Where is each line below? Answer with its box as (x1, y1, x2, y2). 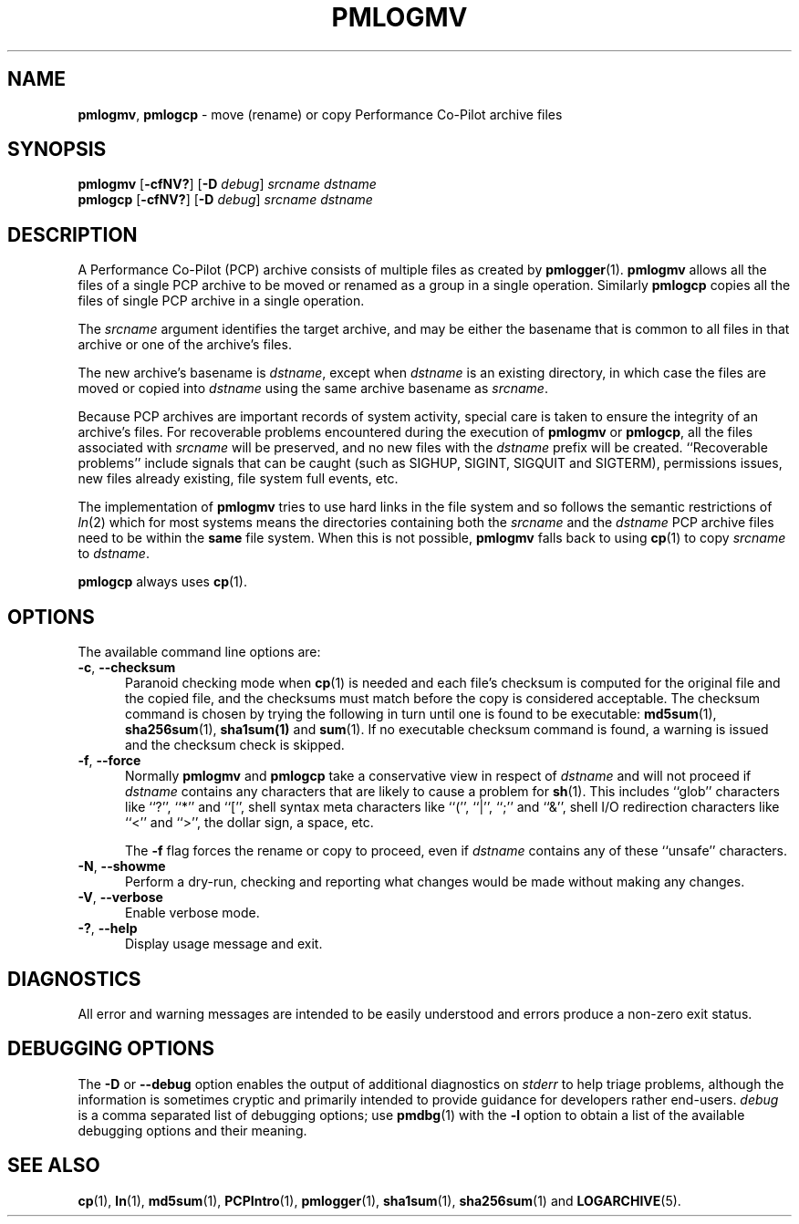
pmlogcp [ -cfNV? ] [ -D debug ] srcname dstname (78, 192, 373, 208)
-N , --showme (78, 858, 166, 875)
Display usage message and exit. (125, 936, 323, 952)
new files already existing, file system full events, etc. (78, 471, 399, 487)
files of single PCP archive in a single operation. (78, 293, 365, 309)
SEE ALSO (7, 1154, 100, 1177)
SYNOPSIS (7, 138, 107, 161)
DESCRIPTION (7, 223, 138, 246)
